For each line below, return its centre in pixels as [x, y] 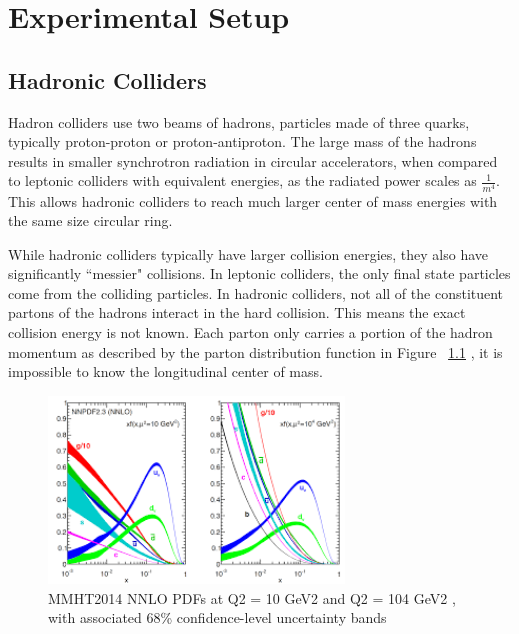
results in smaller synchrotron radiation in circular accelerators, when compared [253, 160]
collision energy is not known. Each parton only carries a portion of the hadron [250, 332]
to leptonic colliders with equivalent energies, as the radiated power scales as [242, 180]
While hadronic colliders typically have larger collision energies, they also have [248, 253]
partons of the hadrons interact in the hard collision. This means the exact [237, 312]
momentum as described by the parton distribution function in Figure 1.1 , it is [255, 351]
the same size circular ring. [90, 220]
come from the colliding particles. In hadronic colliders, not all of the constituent [256, 292]
